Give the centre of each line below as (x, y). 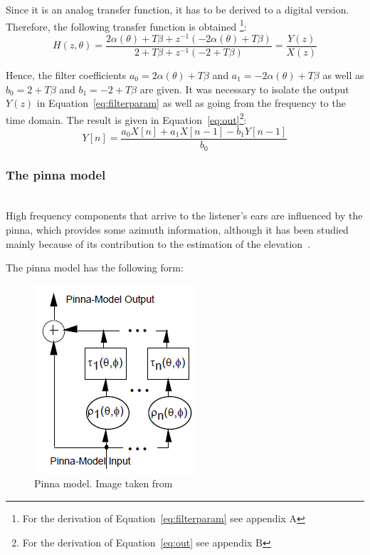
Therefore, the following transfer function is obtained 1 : (126, 25)
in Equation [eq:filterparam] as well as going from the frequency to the (191, 103)
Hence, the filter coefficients (66, 74)
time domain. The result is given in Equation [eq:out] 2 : (126, 118)
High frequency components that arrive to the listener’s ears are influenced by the (184, 216)
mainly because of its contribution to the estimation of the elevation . (158, 243)
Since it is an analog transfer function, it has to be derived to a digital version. (178, 9)
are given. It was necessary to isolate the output (244, 89)
